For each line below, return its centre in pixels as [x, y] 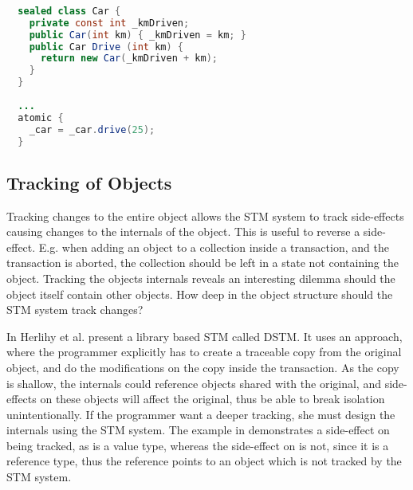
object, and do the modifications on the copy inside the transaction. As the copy [203, 367]
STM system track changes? [75, 310]
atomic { [41, 118]
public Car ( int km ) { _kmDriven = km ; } [138, 35]
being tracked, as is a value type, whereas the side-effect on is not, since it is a [198, 445]
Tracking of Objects [89, 182]
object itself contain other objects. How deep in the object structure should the [200, 294]
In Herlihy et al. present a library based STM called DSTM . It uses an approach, [205, 336]
